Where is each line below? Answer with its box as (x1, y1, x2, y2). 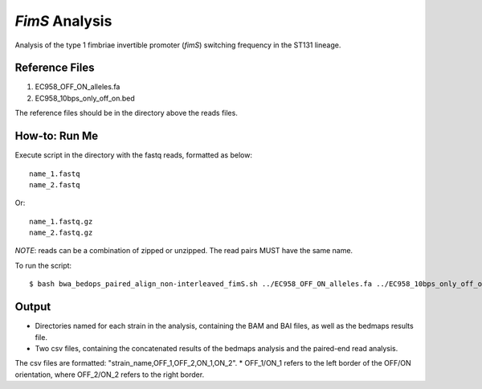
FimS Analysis (14, 12, 112, 30)
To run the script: (14, 260, 72, 270)
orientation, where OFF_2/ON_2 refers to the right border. (14, 370, 205, 379)
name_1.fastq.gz (29, 217, 93, 226)
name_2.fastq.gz (29, 228, 93, 237)
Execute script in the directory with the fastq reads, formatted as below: (14, 150, 253, 160)
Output (14, 300, 51, 313)
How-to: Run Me (14, 129, 99, 143)
